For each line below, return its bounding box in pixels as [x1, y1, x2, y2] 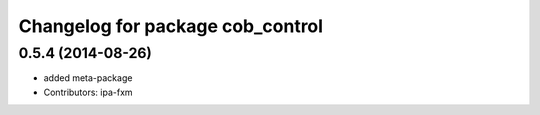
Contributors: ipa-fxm [43, 86, 134, 98]
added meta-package [43, 72, 133, 84]
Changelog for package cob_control [18, 15, 324, 37]
